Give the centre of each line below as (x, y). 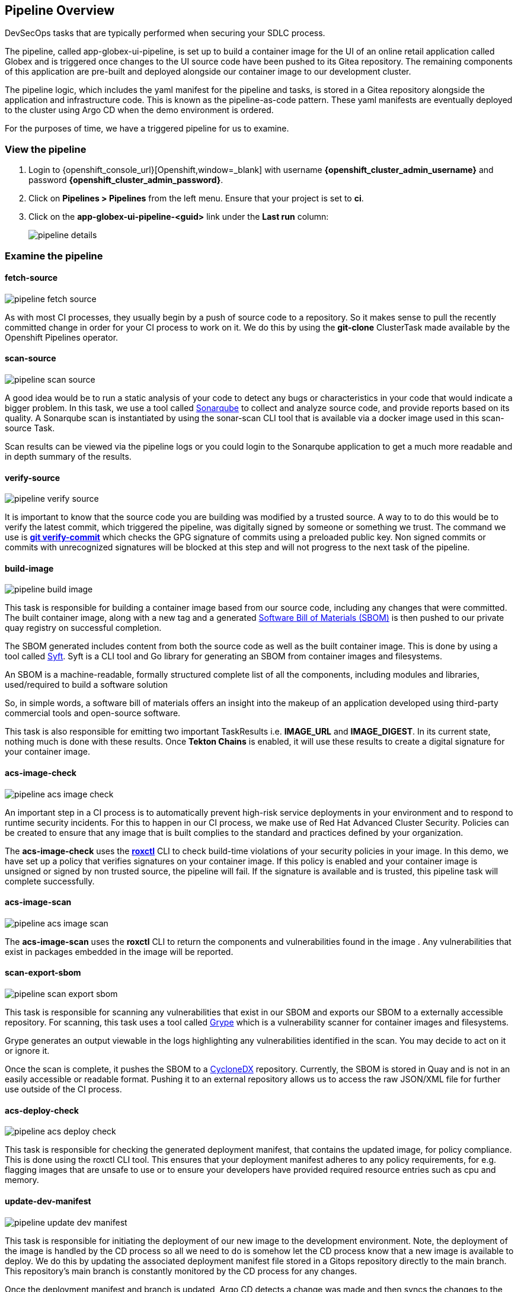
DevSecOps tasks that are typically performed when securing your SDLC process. (165, 33)
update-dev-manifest (48, 1201)
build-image (29, 568)
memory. (22, 1180)
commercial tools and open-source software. (93, 713)
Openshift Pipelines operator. (62, 337)
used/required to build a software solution (87, 685)
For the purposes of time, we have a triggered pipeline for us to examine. (147, 129)
